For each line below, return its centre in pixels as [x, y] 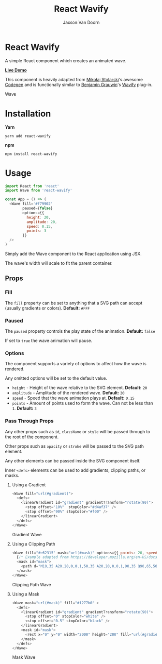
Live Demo [16, 70]
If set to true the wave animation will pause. [49, 341]
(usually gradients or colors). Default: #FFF [47, 308]
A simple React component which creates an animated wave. [66, 60]
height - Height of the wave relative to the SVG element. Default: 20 [80, 388]
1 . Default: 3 [24, 409]
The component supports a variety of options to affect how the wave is [76, 364]
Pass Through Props [29, 421]
